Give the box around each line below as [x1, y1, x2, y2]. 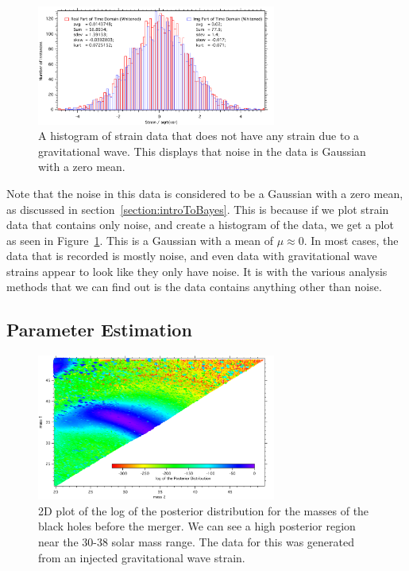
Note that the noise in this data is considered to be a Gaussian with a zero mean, [6, 185, 403, 201]
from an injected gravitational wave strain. [38, 549, 245, 565]
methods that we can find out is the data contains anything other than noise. [6, 278, 382, 295]
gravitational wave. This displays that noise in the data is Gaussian [38, 142, 366, 159]
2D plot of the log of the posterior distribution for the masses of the [38, 502, 369, 519]
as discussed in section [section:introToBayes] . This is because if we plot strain [6, 200, 389, 217]
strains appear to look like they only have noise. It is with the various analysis [6, 262, 388, 279]
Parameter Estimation [6, 317, 192, 342]
